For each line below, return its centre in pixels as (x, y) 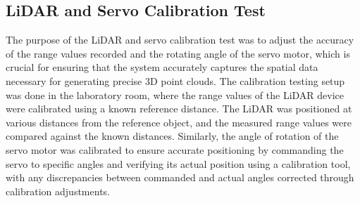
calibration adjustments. (58, 191)
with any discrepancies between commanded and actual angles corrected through (180, 177)
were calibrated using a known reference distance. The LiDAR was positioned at (179, 109)
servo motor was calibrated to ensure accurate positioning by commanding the (175, 149)
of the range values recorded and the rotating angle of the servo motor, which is (178, 53)
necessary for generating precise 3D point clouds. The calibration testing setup (175, 80)
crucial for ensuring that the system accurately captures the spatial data (162, 67)
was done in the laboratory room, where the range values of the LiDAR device (175, 94)
